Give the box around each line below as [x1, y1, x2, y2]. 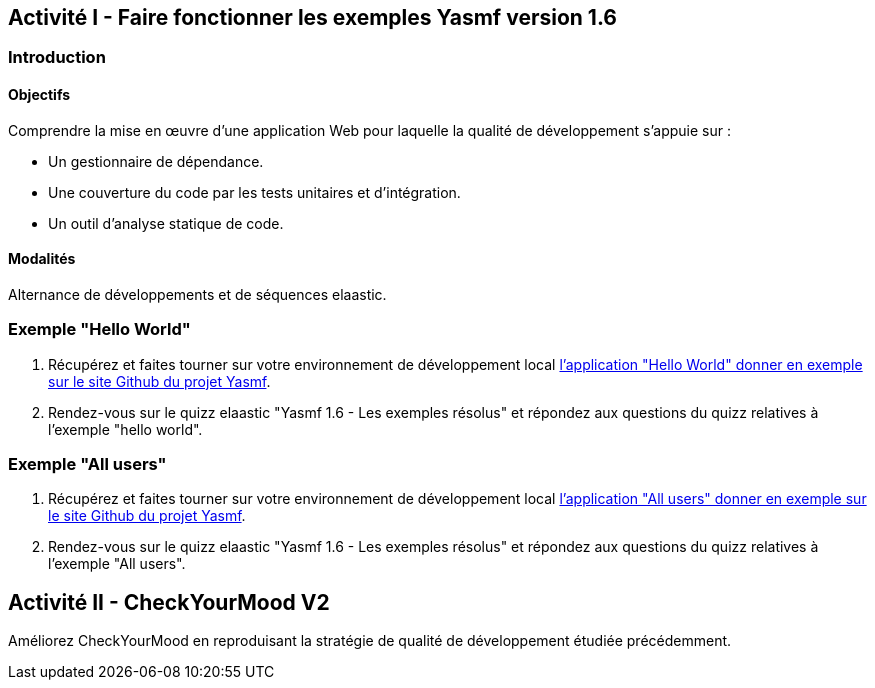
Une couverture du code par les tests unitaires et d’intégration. [48, 183, 461, 201]
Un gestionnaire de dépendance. [48, 152, 264, 170]
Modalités [8, 250, 76, 268]
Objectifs [8, 86, 71, 104]
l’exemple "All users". [48, 555, 186, 573]
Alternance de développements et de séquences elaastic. [8, 285, 387, 303]
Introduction [8, 47, 106, 68]
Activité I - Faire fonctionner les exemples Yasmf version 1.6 [8, 5, 617, 30]
